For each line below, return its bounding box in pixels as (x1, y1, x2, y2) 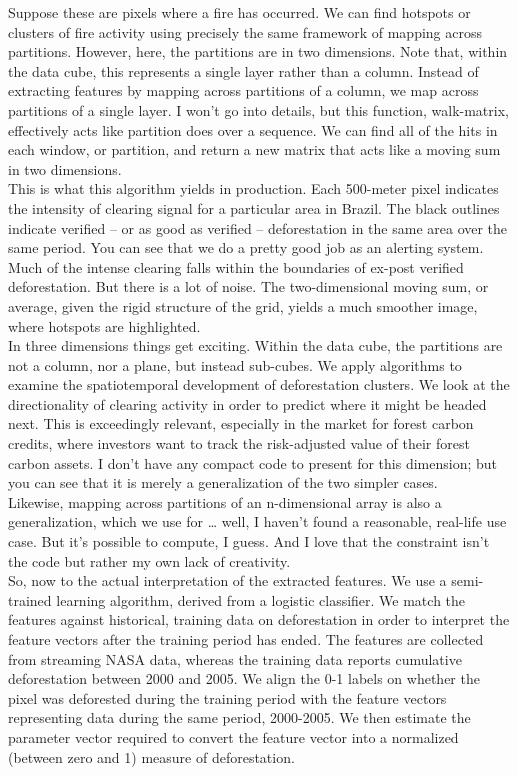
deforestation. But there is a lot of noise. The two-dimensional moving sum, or (8, 276, 489, 297)
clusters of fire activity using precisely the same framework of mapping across (8, 21, 483, 42)
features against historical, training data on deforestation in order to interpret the (8, 609, 510, 630)
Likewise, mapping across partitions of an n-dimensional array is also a (8, 491, 442, 512)
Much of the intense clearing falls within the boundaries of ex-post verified (8, 256, 464, 277)
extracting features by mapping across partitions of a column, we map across (8, 80, 479, 101)
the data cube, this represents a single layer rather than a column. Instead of (8, 60, 479, 81)
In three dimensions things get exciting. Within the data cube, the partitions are (8, 335, 503, 356)
